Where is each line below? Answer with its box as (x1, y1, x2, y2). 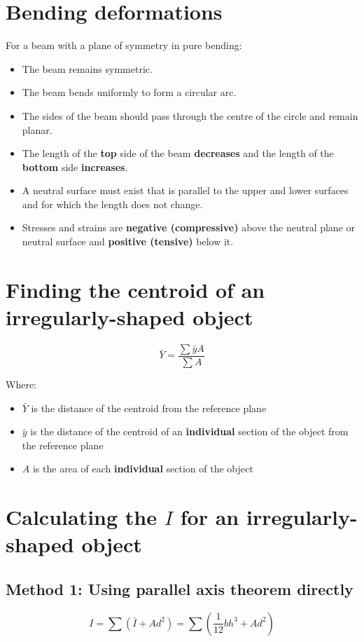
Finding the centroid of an (6, 275, 265, 303)
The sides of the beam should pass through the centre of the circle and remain (22, 108, 358, 123)
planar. (22, 122, 52, 137)
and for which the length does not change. (22, 196, 203, 211)
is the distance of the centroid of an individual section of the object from (30, 424, 349, 439)
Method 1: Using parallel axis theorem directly (6, 578, 353, 599)
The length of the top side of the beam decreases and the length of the (22, 146, 334, 160)
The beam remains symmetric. (22, 61, 153, 76)
